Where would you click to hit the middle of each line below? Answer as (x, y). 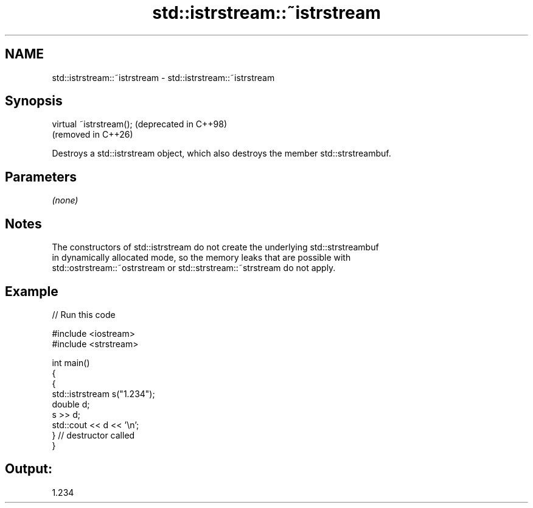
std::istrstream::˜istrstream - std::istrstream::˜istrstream (163, 77)
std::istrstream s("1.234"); (103, 393)
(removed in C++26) (92, 135)
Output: (29, 469)
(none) (65, 200)
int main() (71, 362)
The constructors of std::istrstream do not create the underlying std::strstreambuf (215, 247)
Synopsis (34, 101)
